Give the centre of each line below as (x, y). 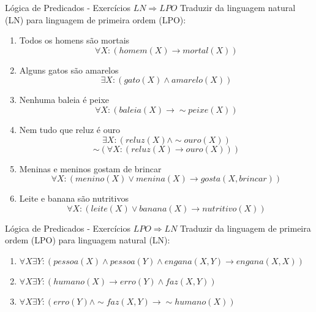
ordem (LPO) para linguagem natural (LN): (88, 240)
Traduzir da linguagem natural (238, 7)
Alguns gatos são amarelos (69, 70)
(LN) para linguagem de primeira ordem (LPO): (96, 19)
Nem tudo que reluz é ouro (70, 129)
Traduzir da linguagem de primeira (246, 228)
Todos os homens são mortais (74, 40)
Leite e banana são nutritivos (74, 198)
